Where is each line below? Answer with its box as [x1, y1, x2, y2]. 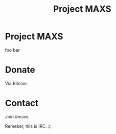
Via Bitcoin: [5, 80, 28, 86]
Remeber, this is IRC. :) [5, 123, 51, 129]
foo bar [5, 47, 20, 53]
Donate [5, 65, 35, 75]
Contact [5, 98, 39, 109]
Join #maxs [5, 113, 29, 119]
